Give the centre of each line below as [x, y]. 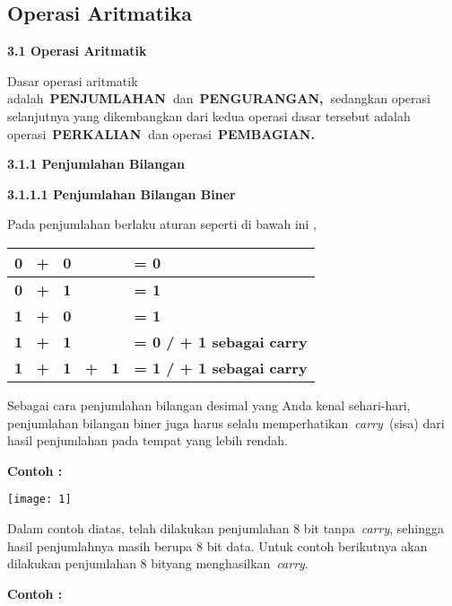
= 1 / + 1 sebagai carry [221, 367]
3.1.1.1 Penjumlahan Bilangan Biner [122, 193]
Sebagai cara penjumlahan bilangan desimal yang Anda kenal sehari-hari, [209, 404]
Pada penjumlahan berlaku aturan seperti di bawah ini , [162, 224]
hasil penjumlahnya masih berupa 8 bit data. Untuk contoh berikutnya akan [217, 545]
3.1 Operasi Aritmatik [77, 51]
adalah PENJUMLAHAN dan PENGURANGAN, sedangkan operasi [219, 98]
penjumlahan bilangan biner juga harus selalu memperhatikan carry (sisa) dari [226, 422]
